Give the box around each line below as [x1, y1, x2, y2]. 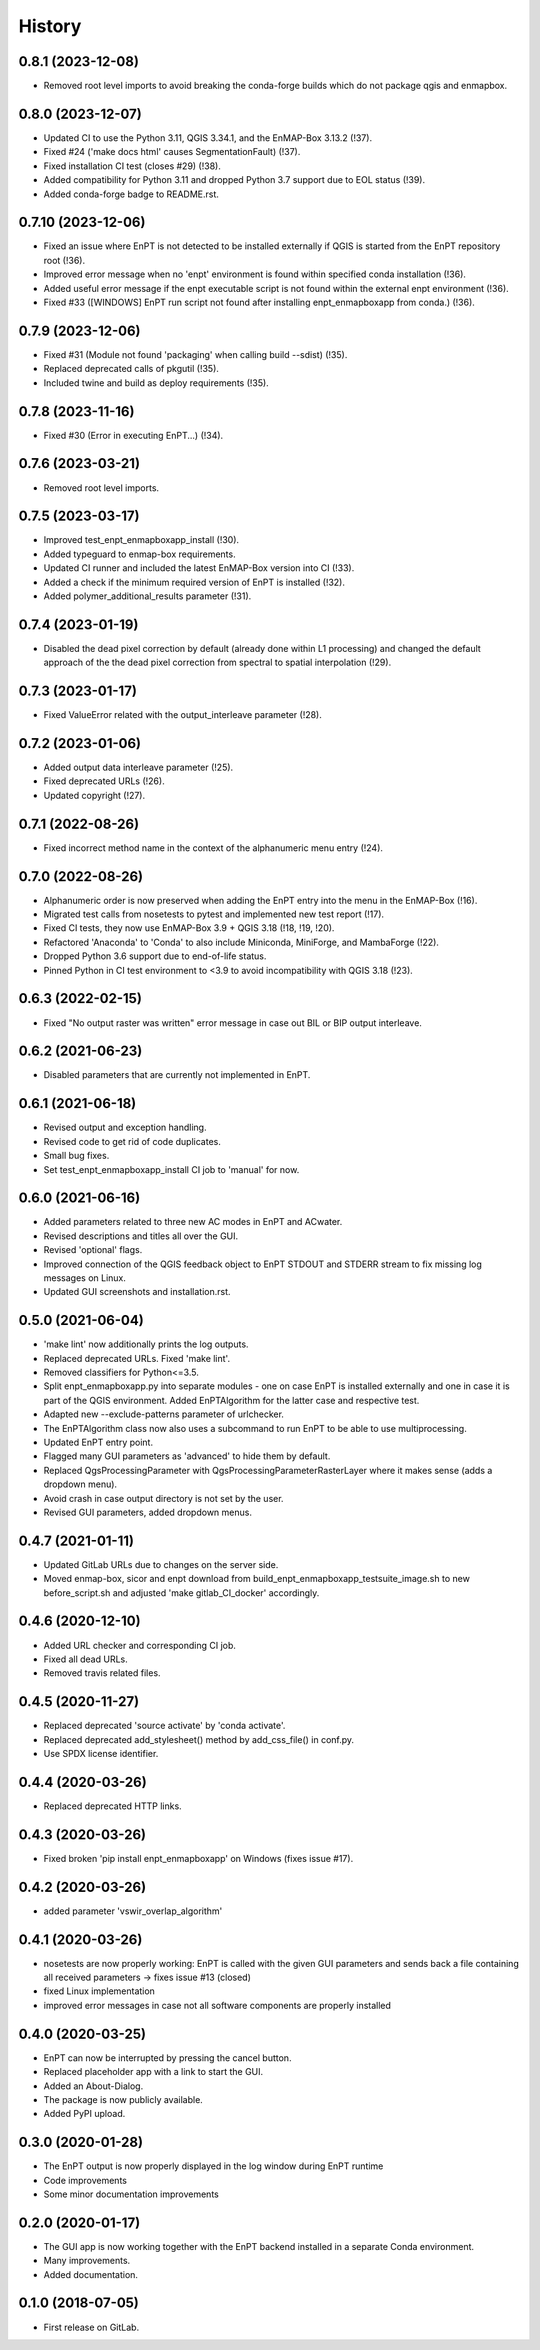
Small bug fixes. [43, 1150, 110, 1162]
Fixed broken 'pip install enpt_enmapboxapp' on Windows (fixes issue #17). [43, 1852, 354, 1864]
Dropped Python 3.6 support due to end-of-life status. [43, 950, 267, 962]
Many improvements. [43, 2255, 131, 2267]
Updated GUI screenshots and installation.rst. [43, 1286, 231, 1298]
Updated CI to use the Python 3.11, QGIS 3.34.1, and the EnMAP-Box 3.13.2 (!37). [43, 131, 373, 144]
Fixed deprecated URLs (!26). [43, 775, 165, 787]
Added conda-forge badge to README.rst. [43, 188, 220, 200]
